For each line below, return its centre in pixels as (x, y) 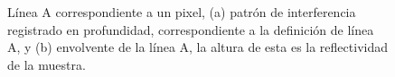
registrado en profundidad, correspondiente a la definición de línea (191, 29)
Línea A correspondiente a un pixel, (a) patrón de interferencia (182, 12)
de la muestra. (47, 64)
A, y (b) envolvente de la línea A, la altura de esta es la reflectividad (197, 47)
